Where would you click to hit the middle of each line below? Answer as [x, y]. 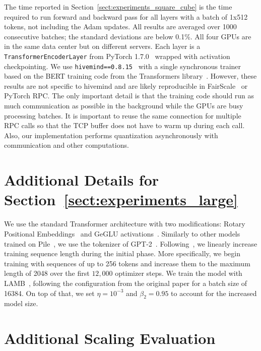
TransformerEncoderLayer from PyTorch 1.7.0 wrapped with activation [117, 56]
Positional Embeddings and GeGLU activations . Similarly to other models [122, 233]
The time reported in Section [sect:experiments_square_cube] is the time [118, 7]
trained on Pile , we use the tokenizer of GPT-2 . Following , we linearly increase [131, 243]
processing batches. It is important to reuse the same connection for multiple [123, 115]
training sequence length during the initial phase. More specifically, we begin [122, 253]
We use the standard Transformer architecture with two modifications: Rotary [125, 224]
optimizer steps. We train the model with [179, 273]
